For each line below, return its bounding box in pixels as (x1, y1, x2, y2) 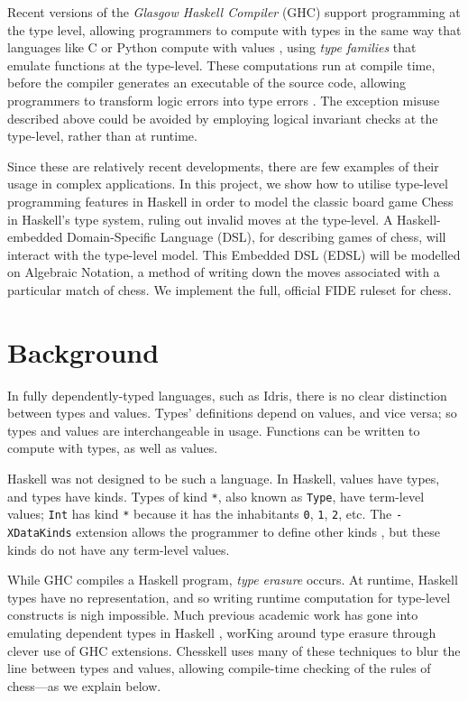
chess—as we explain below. (7, 676, 161, 695)
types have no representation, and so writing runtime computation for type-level (7, 587, 451, 606)
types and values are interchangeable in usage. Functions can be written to (7, 420, 420, 439)
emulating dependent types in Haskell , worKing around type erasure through (7, 623, 436, 641)
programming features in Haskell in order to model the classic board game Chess (7, 191, 454, 210)
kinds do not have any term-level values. (7, 540, 230, 558)
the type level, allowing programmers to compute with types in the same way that (7, 20, 462, 39)
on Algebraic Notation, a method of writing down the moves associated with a (7, 263, 440, 281)
